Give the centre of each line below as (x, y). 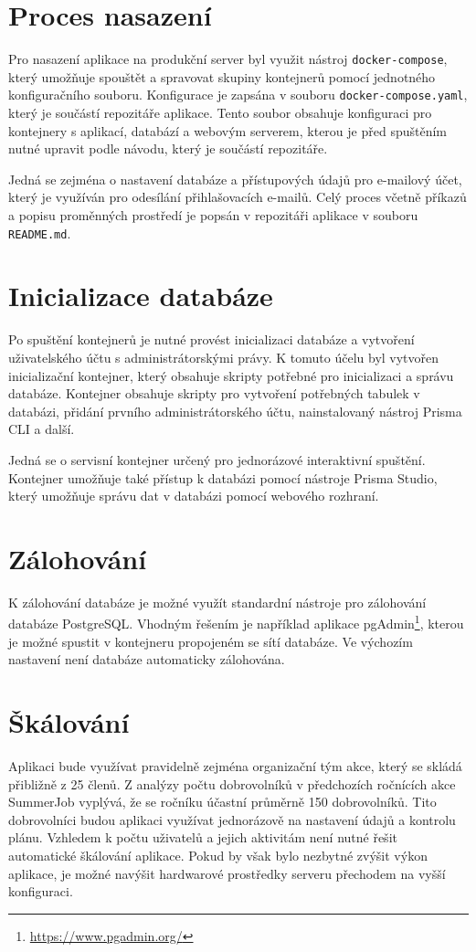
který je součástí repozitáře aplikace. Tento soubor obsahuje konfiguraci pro (220, 113)
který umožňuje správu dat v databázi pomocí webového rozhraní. (194, 496)
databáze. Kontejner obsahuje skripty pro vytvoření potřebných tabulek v (214, 393)
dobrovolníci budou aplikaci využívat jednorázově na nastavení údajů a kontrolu (232, 819)
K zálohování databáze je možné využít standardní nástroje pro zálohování (217, 602)
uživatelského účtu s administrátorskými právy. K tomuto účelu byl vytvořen (224, 357)
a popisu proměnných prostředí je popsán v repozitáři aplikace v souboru (213, 215)
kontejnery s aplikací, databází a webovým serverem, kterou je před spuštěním (227, 130)
